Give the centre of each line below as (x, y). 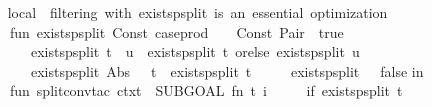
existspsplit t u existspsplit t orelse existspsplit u (195, 51)
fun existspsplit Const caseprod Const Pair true (176, 31)
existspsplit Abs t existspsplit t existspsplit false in (227, 70)
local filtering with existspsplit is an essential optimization (197, 12)
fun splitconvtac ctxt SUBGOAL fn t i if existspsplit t (206, 90)
